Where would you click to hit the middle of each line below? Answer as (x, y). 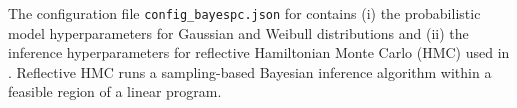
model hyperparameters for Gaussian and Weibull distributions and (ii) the (238, 32)
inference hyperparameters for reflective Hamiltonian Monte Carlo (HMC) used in (259, 52)
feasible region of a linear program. (115, 91)
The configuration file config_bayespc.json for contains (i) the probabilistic (244, 13)
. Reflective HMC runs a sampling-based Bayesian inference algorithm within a (250, 71)
